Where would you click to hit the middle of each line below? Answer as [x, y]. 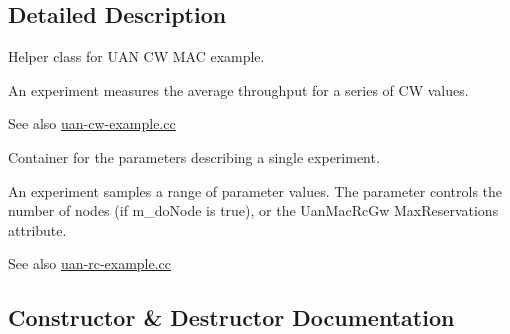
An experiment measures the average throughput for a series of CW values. [238, 89]
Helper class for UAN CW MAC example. [136, 56]
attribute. [37, 229]
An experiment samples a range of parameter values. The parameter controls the [255, 190]
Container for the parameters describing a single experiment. [194, 156]
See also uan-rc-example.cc [90, 263]
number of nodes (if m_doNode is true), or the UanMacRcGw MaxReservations [253, 210]
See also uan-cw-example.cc [92, 123]
